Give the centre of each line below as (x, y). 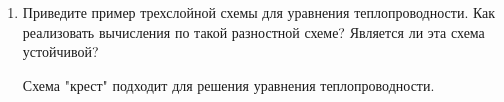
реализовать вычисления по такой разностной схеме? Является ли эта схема (253, 31)
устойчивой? (60, 51)
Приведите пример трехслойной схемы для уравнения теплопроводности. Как (259, 12)
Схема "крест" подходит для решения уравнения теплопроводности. (228, 84)
